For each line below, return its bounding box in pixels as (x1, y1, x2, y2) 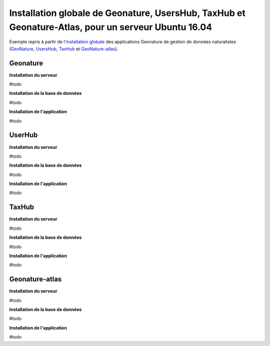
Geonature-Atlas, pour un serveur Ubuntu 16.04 (9, 21, 212, 32)
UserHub (9, 131, 38, 139)
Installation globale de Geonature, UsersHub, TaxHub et (9, 7, 246, 18)
